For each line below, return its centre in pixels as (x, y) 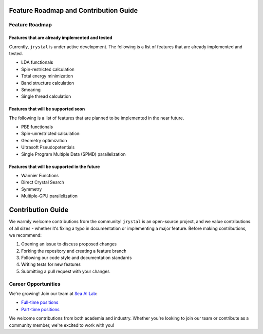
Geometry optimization (44, 140)
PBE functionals (37, 127)
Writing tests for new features (51, 264)
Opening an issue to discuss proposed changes (69, 244)
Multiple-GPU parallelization (49, 196)
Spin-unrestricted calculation (50, 133)
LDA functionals (37, 62)
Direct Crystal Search (43, 182)
